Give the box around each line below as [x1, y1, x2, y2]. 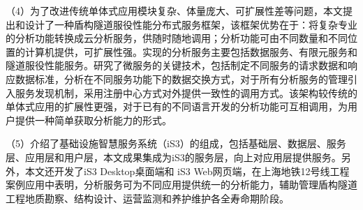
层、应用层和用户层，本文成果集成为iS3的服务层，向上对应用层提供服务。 [6, 149, 341, 164]
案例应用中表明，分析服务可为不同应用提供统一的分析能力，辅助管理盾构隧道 [6, 177, 357, 192]
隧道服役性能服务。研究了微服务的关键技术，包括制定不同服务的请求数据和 [6, 58, 348, 73]
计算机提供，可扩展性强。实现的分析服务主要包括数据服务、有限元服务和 [24, 44, 357, 59]
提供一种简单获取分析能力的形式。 [15, 112, 172, 127]
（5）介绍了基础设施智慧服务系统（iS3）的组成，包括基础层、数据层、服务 [6, 136, 346, 151]
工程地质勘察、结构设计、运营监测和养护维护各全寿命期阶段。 [6, 190, 289, 205]
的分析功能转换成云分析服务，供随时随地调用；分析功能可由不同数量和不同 [6, 31, 348, 45]
